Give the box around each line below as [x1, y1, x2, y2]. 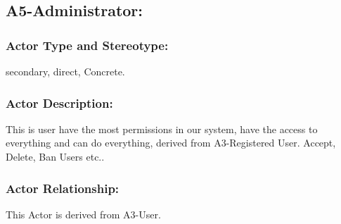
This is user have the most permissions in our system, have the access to [6, 121, 318, 136]
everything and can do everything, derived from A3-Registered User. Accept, [6, 135, 336, 150]
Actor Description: [6, 94, 113, 111]
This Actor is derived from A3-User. [6, 206, 161, 221]
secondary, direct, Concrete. [6, 64, 125, 78]
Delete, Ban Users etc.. [6, 149, 105, 163]
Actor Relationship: [6, 179, 120, 197]
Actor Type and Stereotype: [6, 36, 169, 54]
